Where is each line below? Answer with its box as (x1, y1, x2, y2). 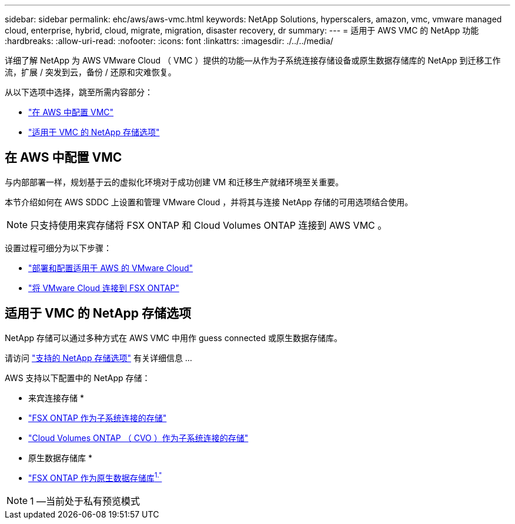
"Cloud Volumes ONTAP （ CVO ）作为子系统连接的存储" (28, 432, 249, 443)
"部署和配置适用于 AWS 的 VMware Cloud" (28, 262, 193, 273)
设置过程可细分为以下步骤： (5, 242, 112, 253)
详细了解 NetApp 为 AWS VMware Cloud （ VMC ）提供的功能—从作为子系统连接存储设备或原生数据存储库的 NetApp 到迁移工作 (5, 55, 501, 65)
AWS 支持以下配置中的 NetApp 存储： (5, 372, 151, 383)
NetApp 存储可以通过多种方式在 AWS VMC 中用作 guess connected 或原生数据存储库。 (5, 332, 342, 343)
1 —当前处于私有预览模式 (30, 495, 141, 508)
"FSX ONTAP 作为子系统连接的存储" (28, 412, 167, 423)
